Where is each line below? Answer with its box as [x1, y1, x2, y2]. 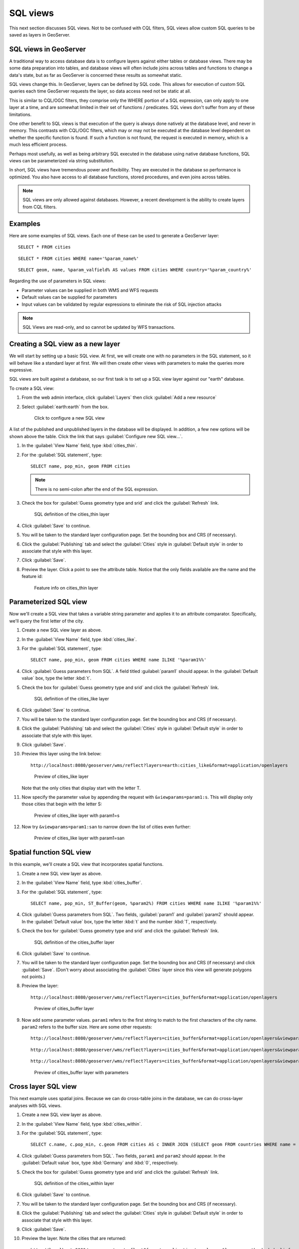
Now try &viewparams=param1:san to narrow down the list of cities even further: [21, 824, 191, 830]
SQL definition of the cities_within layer [34, 1181, 115, 1186]
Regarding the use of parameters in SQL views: [9, 278, 106, 284]
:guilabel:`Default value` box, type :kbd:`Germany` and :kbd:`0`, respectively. [21, 1160, 179, 1166]
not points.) [21, 974, 45, 980]
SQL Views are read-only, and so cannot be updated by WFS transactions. [22, 324, 175, 330]
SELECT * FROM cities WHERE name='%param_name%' [18, 255, 139, 261]
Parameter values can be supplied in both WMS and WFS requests [21, 287, 158, 293]
